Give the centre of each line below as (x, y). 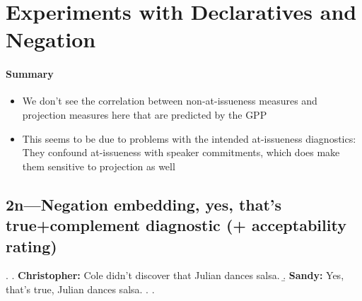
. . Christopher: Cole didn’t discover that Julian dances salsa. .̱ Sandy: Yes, (175, 275)
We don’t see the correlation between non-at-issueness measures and (170, 101)
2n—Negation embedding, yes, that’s (144, 204)
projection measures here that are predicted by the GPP (145, 114)
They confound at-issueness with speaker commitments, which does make (181, 152)
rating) (31, 246)
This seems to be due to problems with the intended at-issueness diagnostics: (189, 138)
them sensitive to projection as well (99, 166)
